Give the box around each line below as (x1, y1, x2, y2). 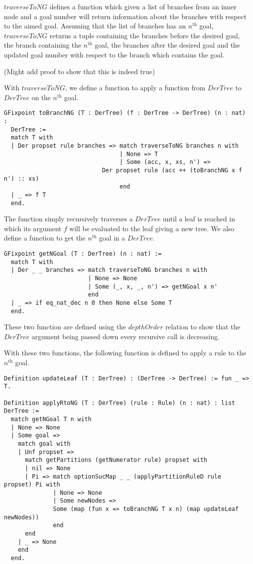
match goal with (18, 440, 71, 447)
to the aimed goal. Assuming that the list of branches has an (4, 21, 186, 31)
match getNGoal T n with (11, 415, 92, 423)
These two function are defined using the (4, 322, 126, 332)
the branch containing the (4, 40, 81, 50)
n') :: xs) (4, 175, 39, 182)
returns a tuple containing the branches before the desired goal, (49, 30, 240, 40)
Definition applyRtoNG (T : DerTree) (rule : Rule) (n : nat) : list (4, 399, 235, 406)
